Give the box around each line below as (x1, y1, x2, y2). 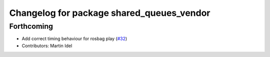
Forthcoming (9, 22, 53, 31)
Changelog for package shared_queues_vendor (9, 7, 210, 18)
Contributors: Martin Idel (21, 43, 72, 49)
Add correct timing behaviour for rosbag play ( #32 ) (21, 36, 127, 42)
